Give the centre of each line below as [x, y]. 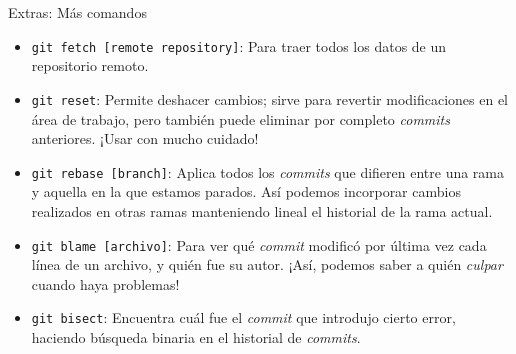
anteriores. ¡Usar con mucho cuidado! [145, 138]
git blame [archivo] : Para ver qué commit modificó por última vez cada [259, 244]
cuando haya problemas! [105, 283]
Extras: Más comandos [77, 12]
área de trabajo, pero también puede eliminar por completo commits [240, 118]
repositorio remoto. [90, 65]
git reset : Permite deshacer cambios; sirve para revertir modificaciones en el [270, 98]
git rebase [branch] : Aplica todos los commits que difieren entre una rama [268, 171]
